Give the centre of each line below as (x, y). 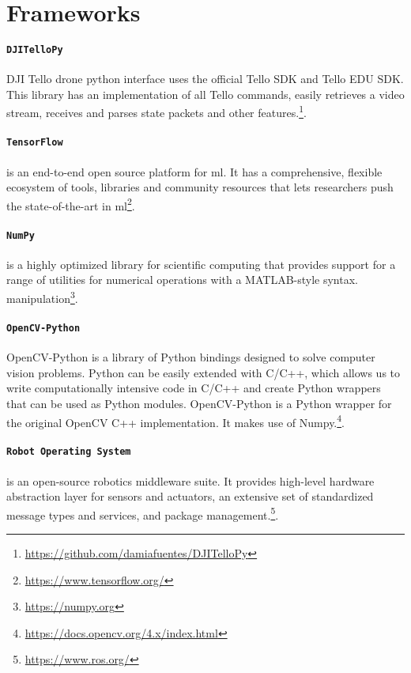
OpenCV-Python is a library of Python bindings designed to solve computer (191, 357)
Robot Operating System (69, 452)
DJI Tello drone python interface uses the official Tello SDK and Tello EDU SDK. (205, 79)
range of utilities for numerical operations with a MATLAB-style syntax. (182, 280)
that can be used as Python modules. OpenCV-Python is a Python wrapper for (199, 403)
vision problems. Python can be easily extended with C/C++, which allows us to (204, 372)
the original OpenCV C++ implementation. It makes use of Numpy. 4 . (175, 421)
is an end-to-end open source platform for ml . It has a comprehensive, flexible (194, 171)
